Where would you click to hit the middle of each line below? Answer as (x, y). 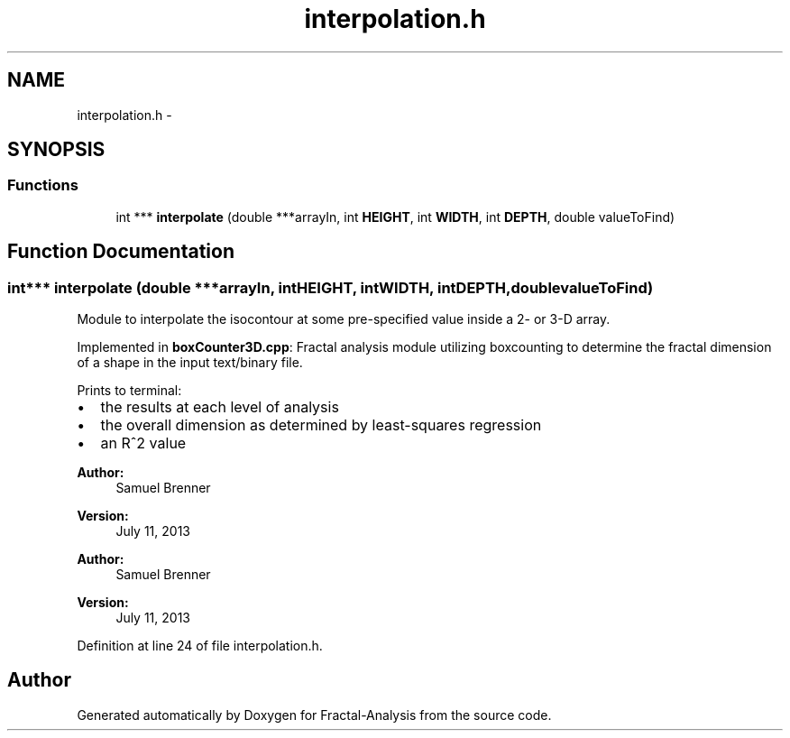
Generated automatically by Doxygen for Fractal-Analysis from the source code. (314, 715)
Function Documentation (121, 252)
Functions (43, 185)
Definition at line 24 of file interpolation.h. (200, 646)
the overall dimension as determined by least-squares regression (321, 425)
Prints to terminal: (129, 391)
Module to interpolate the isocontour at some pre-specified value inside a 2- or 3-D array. (344, 319)
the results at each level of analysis (220, 407)
